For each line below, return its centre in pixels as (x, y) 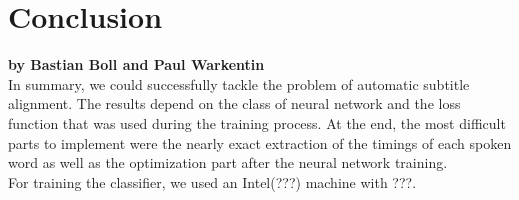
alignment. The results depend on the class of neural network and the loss (234, 103)
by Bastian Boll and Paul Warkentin (136, 64)
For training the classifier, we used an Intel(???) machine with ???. (212, 181)
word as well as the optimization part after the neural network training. (228, 162)
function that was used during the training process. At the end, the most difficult (257, 122)
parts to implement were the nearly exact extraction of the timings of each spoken (260, 142)
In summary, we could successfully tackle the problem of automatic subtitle (239, 83)
